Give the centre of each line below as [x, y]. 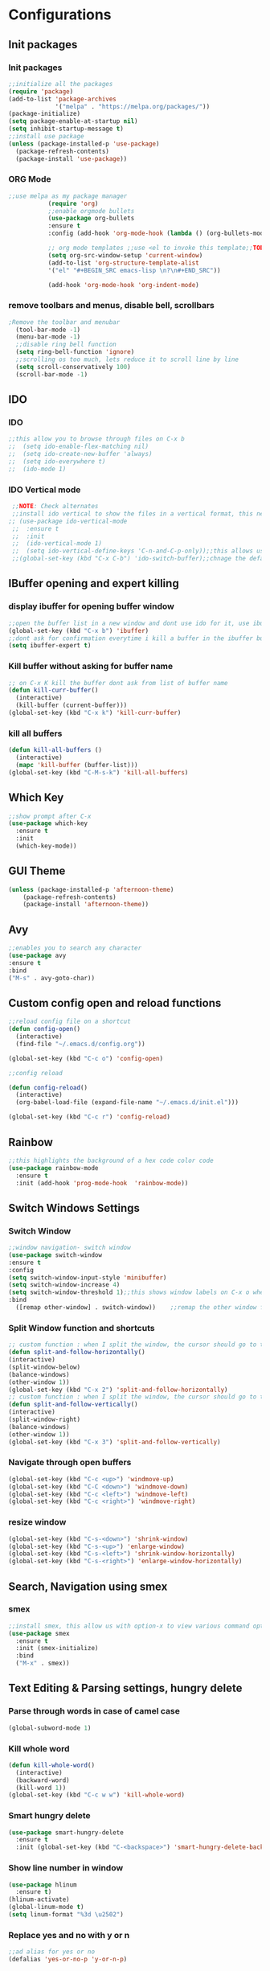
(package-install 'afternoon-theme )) [86, 905]
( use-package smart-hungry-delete [66, 1832]
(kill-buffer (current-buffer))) [72, 705]
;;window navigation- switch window [70, 1248]
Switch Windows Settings [74, 1208]
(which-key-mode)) [47, 846]
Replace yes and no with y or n [69, 1935]
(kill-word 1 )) [41, 1788]
